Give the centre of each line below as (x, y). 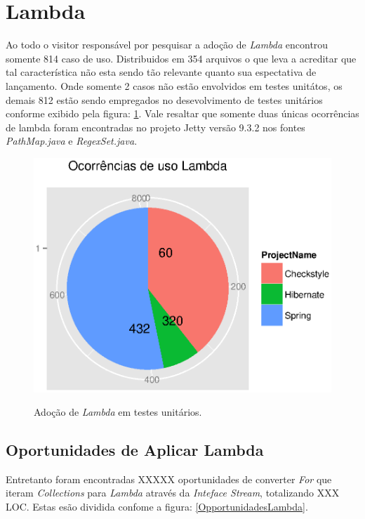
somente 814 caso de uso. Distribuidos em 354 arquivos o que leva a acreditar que (181, 58)
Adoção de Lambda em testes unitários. (118, 412)
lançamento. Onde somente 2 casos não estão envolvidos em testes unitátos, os (174, 85)
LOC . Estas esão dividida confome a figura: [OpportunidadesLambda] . (157, 507)
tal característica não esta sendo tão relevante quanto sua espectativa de (161, 72)
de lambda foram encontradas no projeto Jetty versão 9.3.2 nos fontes (155, 127)
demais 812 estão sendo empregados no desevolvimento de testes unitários (164, 99)
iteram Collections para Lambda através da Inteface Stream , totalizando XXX (173, 493)
